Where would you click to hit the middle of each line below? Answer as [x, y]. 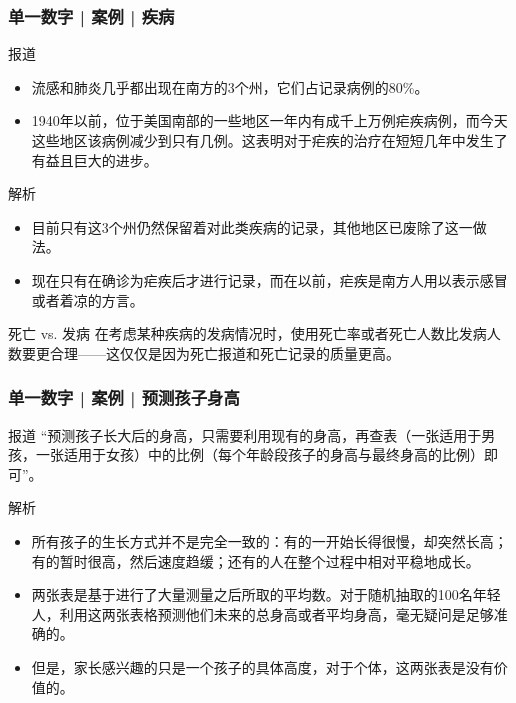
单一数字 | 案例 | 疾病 [91, 15]
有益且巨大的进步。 [94, 159]
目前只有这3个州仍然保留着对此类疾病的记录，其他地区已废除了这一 [252, 226]
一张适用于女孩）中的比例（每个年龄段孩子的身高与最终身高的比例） [259, 454]
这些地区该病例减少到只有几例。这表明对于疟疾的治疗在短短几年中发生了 [269, 140]
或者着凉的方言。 [87, 299]
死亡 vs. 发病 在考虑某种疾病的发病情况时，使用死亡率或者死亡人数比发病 [247, 333]
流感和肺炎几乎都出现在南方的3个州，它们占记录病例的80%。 [230, 86]
